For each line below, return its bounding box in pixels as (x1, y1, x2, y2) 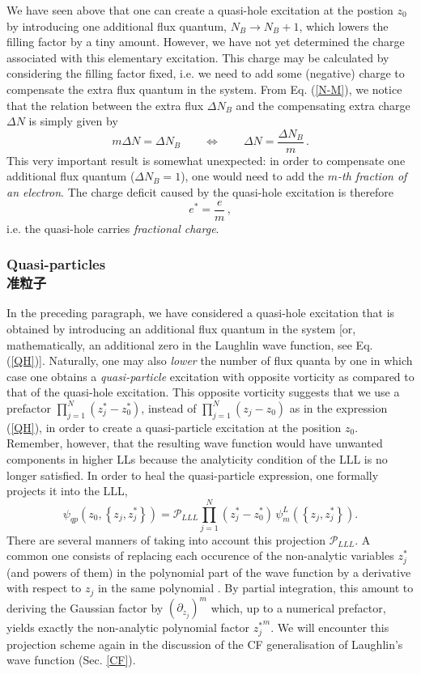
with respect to (6, 579, 82, 596)
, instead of (141, 399, 197, 416)
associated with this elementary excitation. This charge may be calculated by (6, 49, 389, 66)
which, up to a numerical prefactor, (210, 599, 386, 616)
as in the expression (289, 399, 388, 416)
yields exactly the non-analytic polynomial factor (6, 619, 249, 636)
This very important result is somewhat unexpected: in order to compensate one (6, 151, 406, 168)
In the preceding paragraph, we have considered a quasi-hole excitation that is (6, 304, 395, 321)
